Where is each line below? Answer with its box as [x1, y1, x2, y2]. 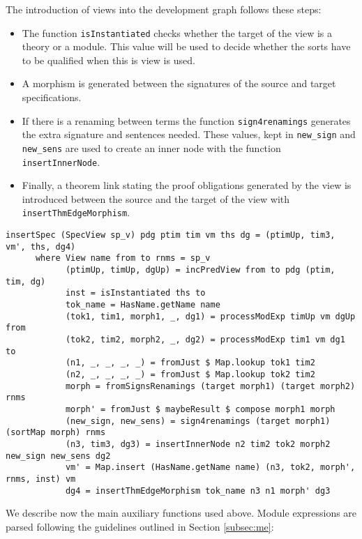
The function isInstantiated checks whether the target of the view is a [22, 25, 332, 40]
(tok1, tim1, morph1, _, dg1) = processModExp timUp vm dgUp [65, 311, 356, 321]
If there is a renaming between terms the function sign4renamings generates [22, 113, 351, 128]
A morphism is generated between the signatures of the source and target [22, 76, 336, 91]
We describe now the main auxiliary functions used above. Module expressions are [6, 506, 357, 520]
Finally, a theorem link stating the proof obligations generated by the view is [22, 178, 352, 192]
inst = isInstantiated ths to [65, 288, 206, 298]
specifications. [22, 90, 82, 105]
